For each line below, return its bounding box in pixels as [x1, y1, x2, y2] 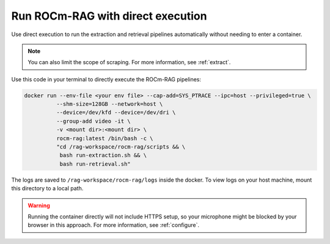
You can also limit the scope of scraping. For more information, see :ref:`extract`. [28, 59, 231, 66]
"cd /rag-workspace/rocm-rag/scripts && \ [56, 144, 186, 150]
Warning [28, 202, 50, 209]
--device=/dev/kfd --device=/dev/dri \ [56, 109, 176, 116]
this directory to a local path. [11, 185, 84, 192]
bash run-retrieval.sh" [59, 160, 131, 168]
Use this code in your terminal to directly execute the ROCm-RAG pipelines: [11, 75, 202, 83]
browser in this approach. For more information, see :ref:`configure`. [28, 221, 200, 229]
